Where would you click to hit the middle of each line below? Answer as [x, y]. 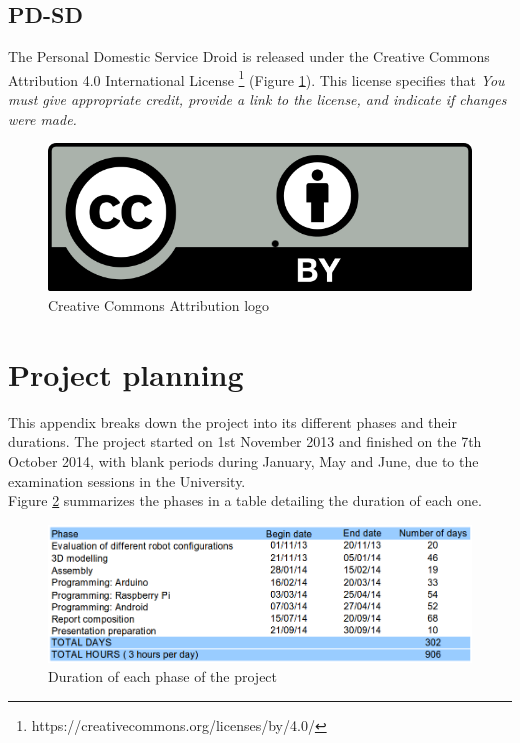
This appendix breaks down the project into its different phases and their [232, 421]
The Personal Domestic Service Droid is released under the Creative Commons [249, 56]
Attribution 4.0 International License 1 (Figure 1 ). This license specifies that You [256, 78]
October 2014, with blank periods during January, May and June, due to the [243, 460]
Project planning [126, 373]
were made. [42, 118]
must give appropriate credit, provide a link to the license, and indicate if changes [257, 99]
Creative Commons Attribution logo [159, 305]
